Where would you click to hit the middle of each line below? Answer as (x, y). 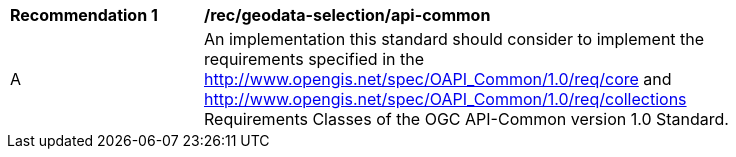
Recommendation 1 (84, 15)
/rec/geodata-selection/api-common (347, 15)
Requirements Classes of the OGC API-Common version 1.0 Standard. (466, 119)
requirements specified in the (314, 59)
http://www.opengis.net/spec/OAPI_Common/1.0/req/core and (438, 79)
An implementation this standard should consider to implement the (454, 39)
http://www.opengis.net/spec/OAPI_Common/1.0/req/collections (445, 99)
